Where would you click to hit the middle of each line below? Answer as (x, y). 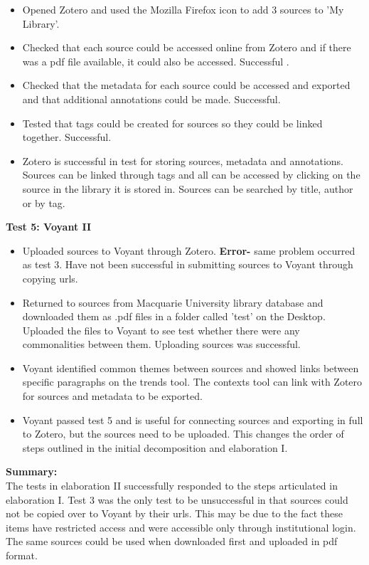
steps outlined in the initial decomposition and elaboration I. (155, 447)
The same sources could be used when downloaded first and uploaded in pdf (172, 541)
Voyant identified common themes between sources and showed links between (191, 368)
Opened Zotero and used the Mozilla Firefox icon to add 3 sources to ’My (183, 9)
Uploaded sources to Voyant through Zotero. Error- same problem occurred (189, 250)
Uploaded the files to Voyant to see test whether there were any (161, 330)
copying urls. (50, 278)
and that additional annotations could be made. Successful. (151, 99)
